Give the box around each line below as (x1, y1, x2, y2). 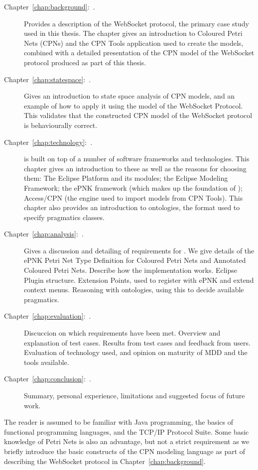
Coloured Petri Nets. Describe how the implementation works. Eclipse (24, 265, 238, 275)
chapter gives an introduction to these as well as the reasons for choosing (24, 163, 247, 173)
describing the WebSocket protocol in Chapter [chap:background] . (4, 456, 206, 466)
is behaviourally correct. (24, 119, 98, 130)
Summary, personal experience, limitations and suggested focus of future (24, 390, 245, 400)
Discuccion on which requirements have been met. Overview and (24, 328, 221, 338)
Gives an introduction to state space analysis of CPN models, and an (24, 91, 235, 101)
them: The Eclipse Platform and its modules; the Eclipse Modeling (24, 173, 228, 183)
